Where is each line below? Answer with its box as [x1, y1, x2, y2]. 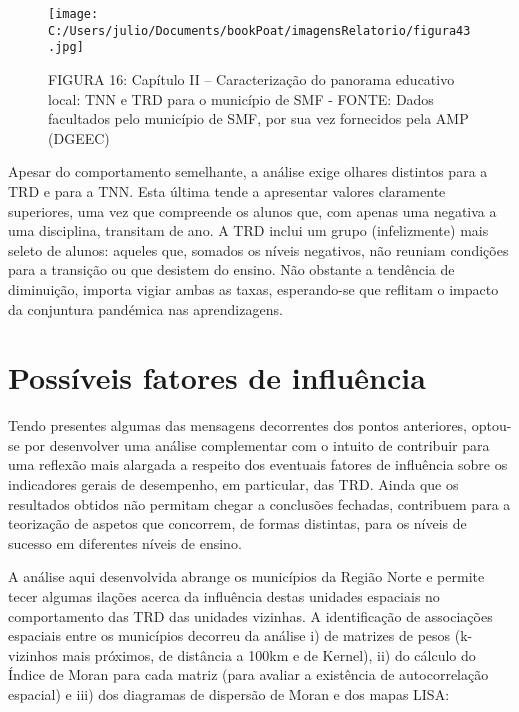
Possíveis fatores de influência [8, 357, 426, 398]
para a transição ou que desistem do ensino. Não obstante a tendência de [8, 259, 455, 280]
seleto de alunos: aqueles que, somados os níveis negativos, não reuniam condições [8, 239, 509, 260]
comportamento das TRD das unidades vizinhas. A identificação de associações [8, 605, 493, 626]
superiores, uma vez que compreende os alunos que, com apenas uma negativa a [8, 200, 497, 221]
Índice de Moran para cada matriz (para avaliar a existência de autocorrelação [8, 664, 489, 685]
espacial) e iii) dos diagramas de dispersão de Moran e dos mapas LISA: [8, 683, 450, 704]
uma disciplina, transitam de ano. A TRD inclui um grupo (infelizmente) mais [8, 220, 489, 241]
